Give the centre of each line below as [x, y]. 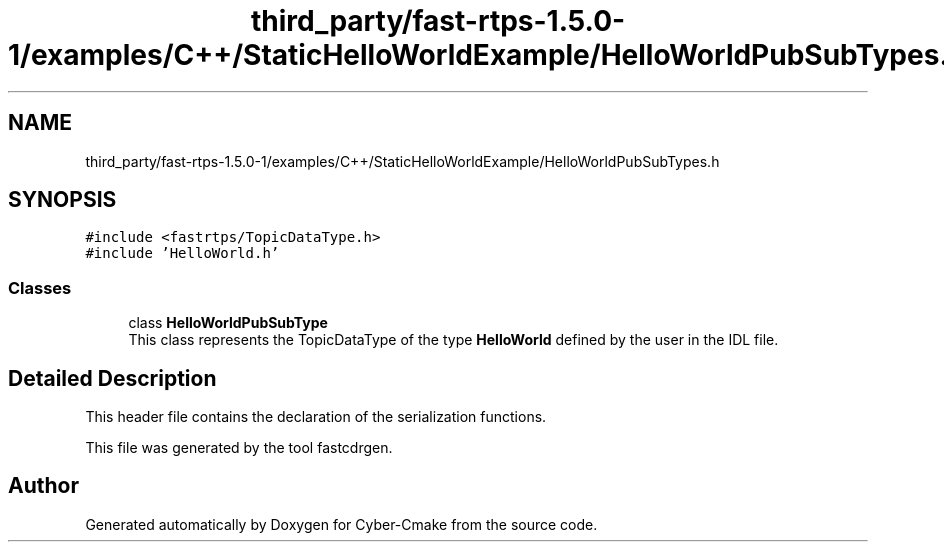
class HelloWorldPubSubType [228, 323]
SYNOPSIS [62, 200]
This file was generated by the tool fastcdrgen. [239, 448]
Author [43, 486]
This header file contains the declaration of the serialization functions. [316, 417]
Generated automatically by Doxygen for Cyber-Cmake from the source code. [341, 524]
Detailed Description [112, 378]
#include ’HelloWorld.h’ [182, 253]
